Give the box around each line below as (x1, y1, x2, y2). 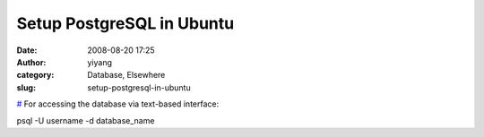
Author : (16, 56, 47, 67)
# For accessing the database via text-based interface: (16, 98, 220, 109)
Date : (16, 45, 38, 56)
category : (16, 70, 55, 81)
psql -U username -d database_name (16, 115, 155, 125)
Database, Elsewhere (87, 70, 166, 81)
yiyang (87, 56, 112, 67)
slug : (16, 81, 36, 93)
